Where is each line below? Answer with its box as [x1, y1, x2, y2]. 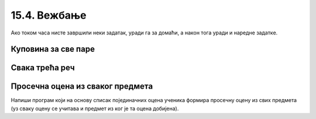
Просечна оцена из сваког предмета [11, 82, 153, 92]
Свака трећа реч [11, 63, 75, 73]
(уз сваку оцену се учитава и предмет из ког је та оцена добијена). [11, 105, 179, 112]
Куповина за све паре [11, 44, 95, 54]
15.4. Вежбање [11, 9, 87, 22]
